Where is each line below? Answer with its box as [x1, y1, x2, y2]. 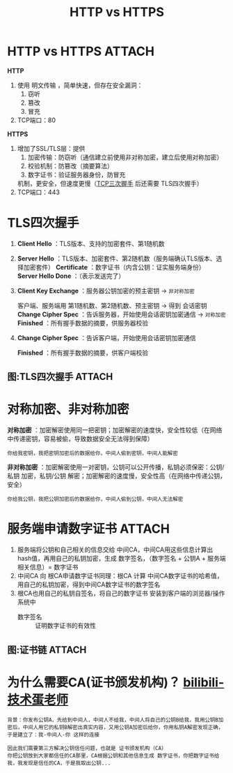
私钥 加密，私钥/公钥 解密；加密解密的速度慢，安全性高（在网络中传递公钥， [7, 472, 226, 480]
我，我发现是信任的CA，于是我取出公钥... [7, 760, 111, 767]
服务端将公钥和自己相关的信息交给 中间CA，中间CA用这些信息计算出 [17, 545, 214, 554]
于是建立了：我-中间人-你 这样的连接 [7, 731, 99, 739]
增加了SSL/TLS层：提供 [17, 144, 86, 152]
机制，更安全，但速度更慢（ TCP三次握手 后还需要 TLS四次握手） [17, 179, 203, 187]
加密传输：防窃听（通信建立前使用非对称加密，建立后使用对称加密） [27, 153, 223, 161]
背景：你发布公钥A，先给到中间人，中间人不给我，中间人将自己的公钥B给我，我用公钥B [7, 716, 219, 723]
